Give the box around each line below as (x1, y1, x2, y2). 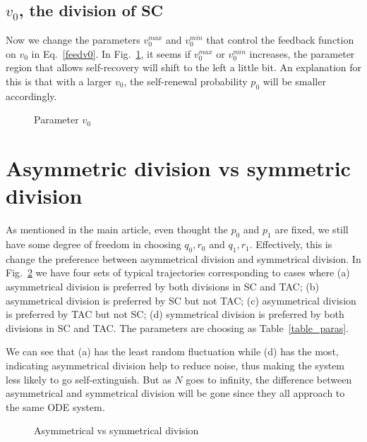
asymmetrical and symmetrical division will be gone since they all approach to (6, 386, 345, 400)
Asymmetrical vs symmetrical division (34, 423, 199, 438)
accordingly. (6, 88, 57, 103)
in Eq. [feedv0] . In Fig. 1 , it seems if (31, 46, 191, 61)
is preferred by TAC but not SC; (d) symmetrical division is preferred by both (6, 307, 344, 321)
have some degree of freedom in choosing (6, 237, 181, 252)
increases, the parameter (249, 46, 355, 61)
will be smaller (263, 73, 326, 88)
